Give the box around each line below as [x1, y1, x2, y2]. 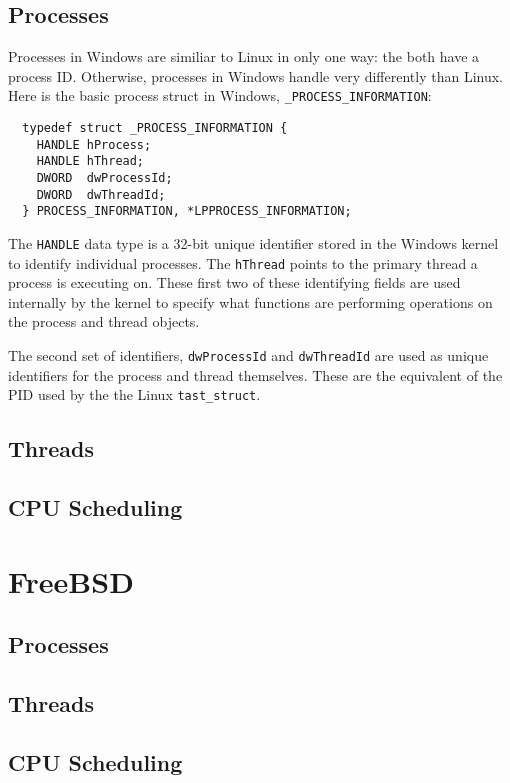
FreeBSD [8, 560, 134, 601]
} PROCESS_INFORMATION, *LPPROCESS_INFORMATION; [22, 204, 352, 219]
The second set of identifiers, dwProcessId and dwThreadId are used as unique [8, 345, 489, 366]
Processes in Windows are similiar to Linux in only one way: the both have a [8, 46, 480, 67]
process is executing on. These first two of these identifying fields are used [8, 272, 461, 293]
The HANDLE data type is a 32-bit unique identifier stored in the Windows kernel [8, 232, 499, 253]
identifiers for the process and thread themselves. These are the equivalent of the [8, 364, 503, 385]
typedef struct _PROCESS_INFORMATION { [22, 121, 288, 136]
